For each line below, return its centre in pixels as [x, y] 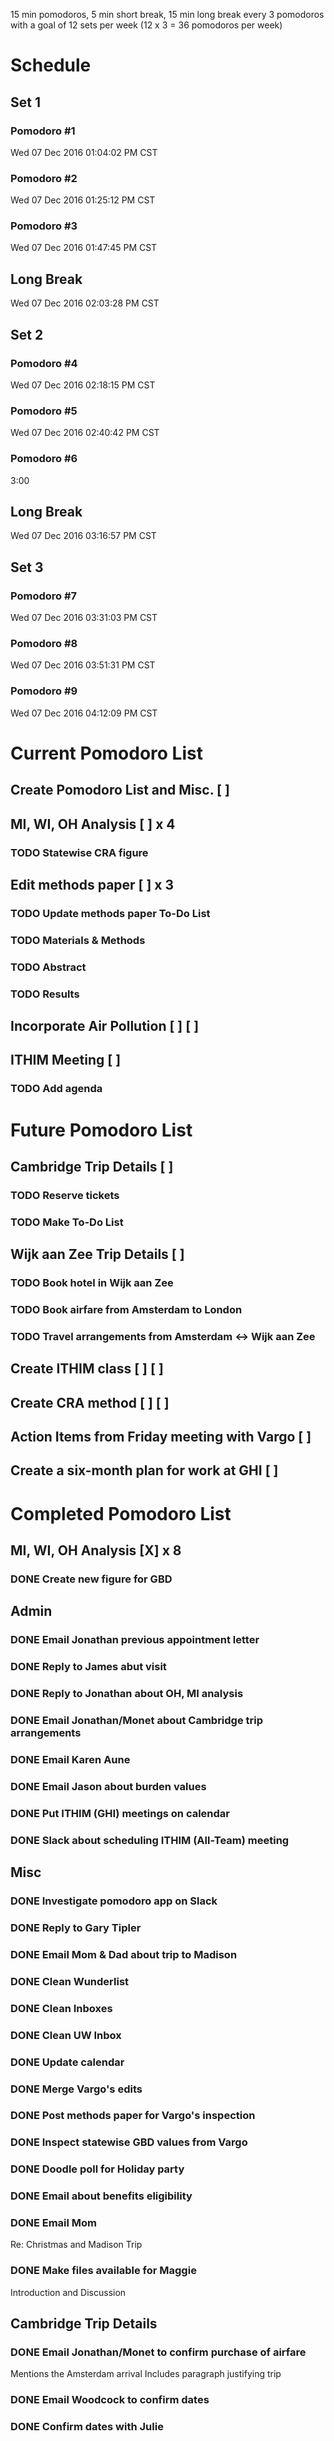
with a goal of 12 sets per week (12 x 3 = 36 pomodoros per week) [146, 25]
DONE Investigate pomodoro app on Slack [114, 1901]
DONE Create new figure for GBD [91, 1579]
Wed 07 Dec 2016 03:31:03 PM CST [84, 618]
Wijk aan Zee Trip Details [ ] [97, 1254]
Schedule [51, 65]
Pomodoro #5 [44, 411]
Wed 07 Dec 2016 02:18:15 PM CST [83, 385]
